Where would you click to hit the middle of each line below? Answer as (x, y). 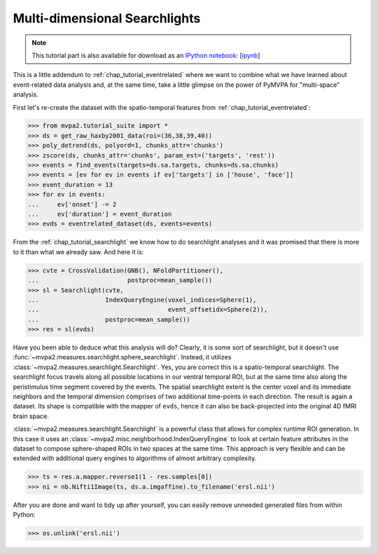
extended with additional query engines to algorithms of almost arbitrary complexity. (135, 458)
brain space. (31, 416)
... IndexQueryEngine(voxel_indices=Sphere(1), (142, 300)
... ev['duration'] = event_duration (100, 214)
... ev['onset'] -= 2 (72, 204)
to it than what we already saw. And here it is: (78, 251)
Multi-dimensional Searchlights (107, 18)
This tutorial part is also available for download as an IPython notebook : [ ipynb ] (146, 55)
